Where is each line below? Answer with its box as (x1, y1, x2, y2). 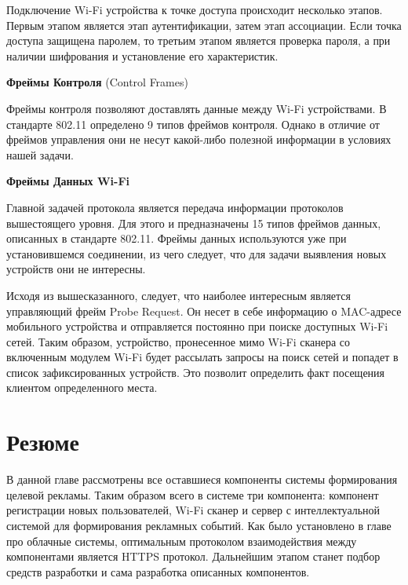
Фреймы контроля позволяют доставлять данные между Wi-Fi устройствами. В (6, 100, 387, 116)
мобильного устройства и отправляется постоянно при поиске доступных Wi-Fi (6, 318, 388, 335)
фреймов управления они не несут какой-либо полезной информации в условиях (6, 131, 392, 148)
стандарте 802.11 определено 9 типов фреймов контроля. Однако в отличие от (6, 115, 380, 132)
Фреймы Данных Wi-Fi (6, 173, 130, 189)
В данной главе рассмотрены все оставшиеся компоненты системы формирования (6, 471, 398, 488)
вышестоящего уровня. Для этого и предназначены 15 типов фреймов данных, (6, 214, 381, 231)
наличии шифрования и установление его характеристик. (6, 47, 279, 64)
